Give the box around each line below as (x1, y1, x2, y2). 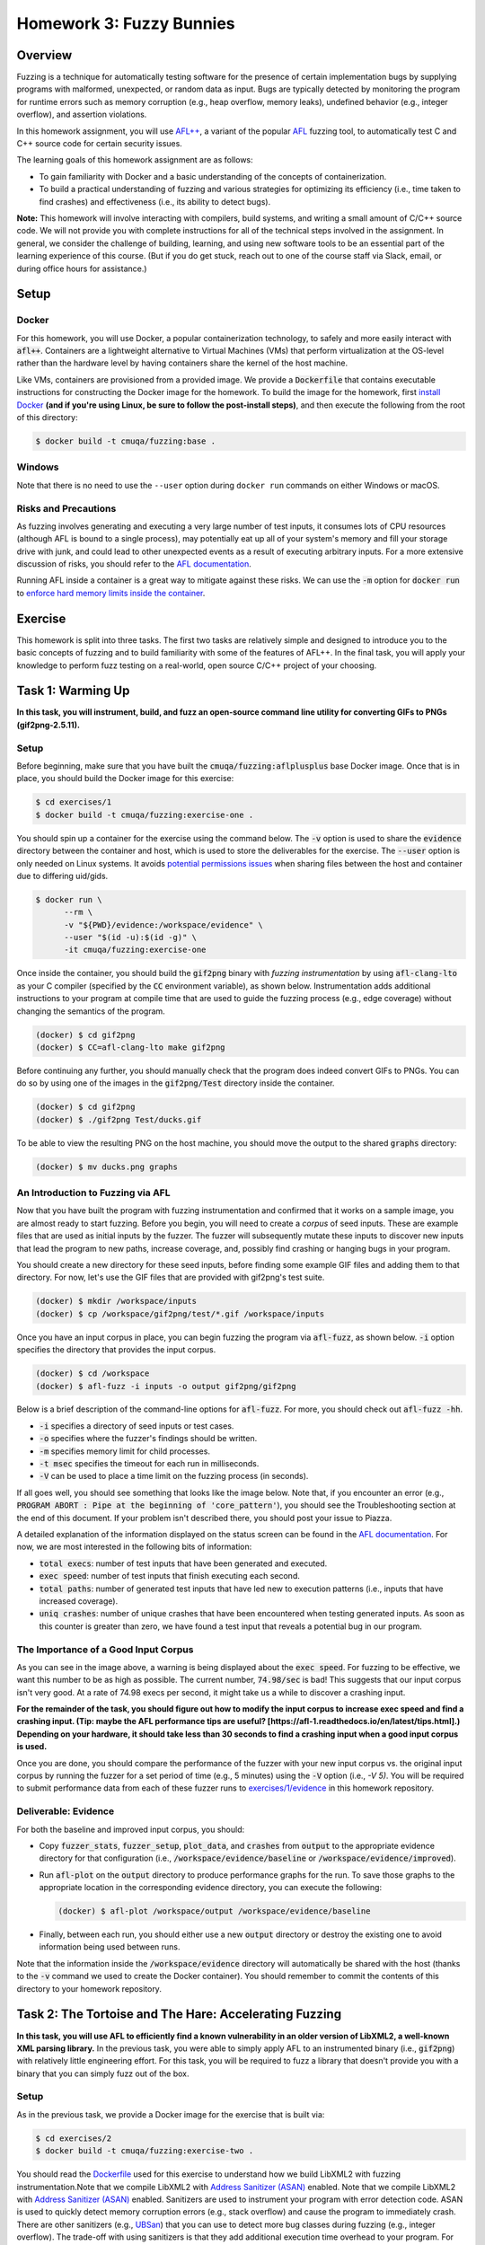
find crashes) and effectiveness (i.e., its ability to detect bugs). (39, 196, 271, 207)
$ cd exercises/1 (35, 797, 112, 807)
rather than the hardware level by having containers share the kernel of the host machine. (16, 357, 348, 368)
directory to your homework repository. (16, 1983, 162, 1994)
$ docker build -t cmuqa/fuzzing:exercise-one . (35, 809, 254, 820)
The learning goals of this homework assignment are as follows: (16, 154, 253, 165)
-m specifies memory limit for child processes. (39, 1446, 211, 1457)
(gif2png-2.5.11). (16, 719, 81, 730)
